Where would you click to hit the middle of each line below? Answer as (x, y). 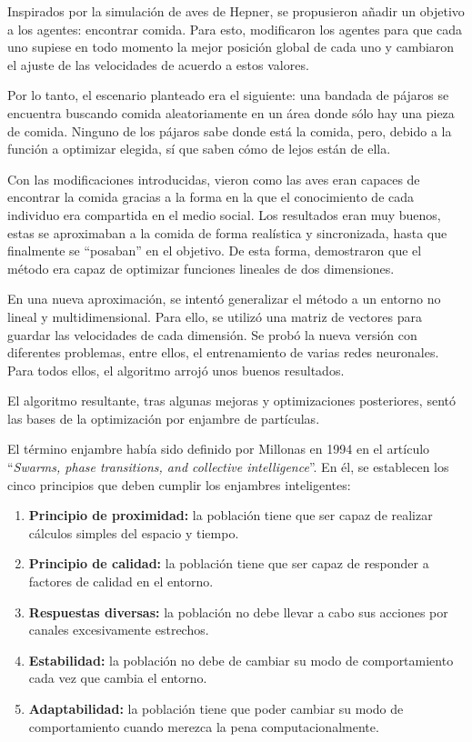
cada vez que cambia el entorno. (118, 678)
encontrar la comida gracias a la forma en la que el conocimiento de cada (211, 197)
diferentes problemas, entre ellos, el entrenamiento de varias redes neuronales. (223, 352)
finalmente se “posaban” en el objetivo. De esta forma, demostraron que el (215, 251)
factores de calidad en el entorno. (121, 582)
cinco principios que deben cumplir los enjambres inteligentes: (179, 484)
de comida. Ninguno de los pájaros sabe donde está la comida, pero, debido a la (230, 130)
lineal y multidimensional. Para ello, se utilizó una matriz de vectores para (215, 316)
